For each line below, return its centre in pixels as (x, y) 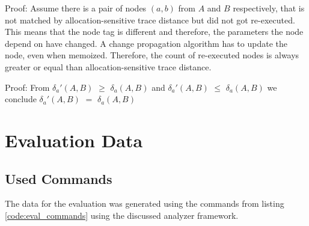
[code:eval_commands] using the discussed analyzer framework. (122, 215)
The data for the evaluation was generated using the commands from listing (145, 203)
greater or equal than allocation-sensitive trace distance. (108, 66)
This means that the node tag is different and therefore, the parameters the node (154, 32)
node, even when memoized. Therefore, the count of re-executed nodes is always (152, 55)
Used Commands (59, 178)
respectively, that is (269, 8)
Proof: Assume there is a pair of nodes (76, 8)
